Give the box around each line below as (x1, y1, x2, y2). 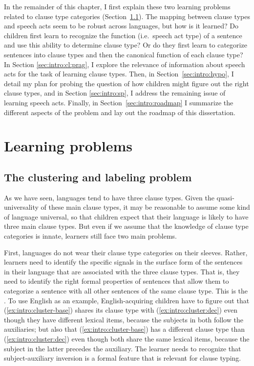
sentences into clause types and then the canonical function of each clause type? (4, 49, 243, 59)
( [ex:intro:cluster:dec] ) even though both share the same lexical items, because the (4, 334, 250, 344)
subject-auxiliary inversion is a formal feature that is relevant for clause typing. (4, 353, 241, 363)
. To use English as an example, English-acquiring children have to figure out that (4, 295, 250, 305)
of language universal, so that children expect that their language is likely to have (4, 211, 249, 221)
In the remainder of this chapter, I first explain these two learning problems (4, 1, 231, 11)
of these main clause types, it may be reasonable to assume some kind (41, 202, 250, 212)
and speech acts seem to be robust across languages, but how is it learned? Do (4, 21, 238, 31)
